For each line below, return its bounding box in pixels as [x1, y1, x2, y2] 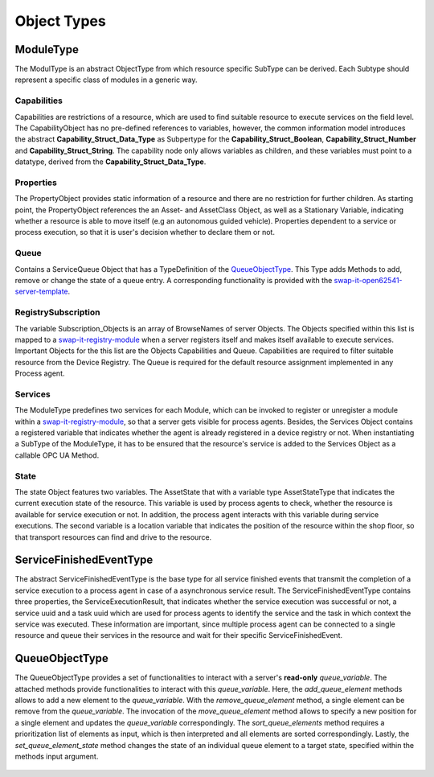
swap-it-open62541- [334, 276, 403, 285]
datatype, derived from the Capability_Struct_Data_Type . [14, 157, 207, 166]
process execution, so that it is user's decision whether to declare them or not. [14, 228, 275, 237]
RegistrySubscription [14, 306, 100, 318]
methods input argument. [14, 752, 99, 761]
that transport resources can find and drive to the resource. [14, 532, 212, 542]
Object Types [14, 12, 106, 30]
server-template [14, 286, 68, 297]
